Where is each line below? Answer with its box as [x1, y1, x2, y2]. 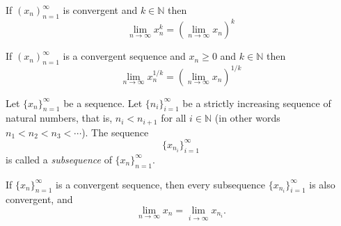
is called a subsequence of [6, 152, 112, 166]
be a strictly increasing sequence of [182, 95, 331, 110]
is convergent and [63, 3, 138, 17]
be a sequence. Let [63, 95, 143, 110]
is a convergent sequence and [63, 49, 186, 63]
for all [161, 111, 187, 125]
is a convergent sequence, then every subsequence [56, 177, 266, 191]
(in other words [214, 111, 280, 125]
